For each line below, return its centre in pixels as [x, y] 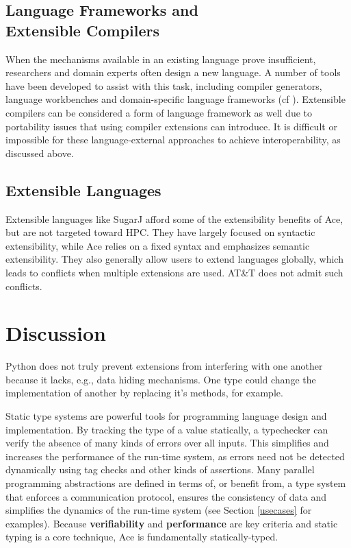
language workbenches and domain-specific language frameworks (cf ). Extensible [175, 99]
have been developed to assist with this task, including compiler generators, [164, 85]
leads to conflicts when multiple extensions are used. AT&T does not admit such [174, 272]
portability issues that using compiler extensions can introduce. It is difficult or [171, 126]
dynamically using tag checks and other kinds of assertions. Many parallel [160, 469]
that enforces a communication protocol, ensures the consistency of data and [166, 496]
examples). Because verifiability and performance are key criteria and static [172, 523]
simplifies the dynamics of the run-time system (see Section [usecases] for [159, 510]
